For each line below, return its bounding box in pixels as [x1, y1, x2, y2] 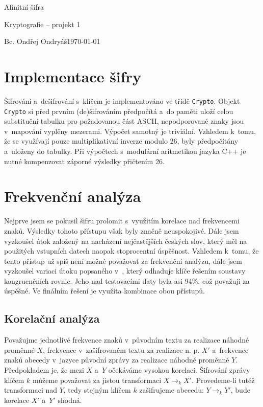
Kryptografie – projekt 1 [4, 18, 81, 29]
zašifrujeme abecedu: [139, 385, 204, 395]
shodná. [58, 394, 82, 405]
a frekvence [212, 344, 249, 355]
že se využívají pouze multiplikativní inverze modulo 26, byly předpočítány [4, 135, 239, 146]
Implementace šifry [4, 65, 141, 86]
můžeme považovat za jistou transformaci [32, 374, 162, 385]
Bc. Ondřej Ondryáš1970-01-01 [4, 36, 100, 47]
